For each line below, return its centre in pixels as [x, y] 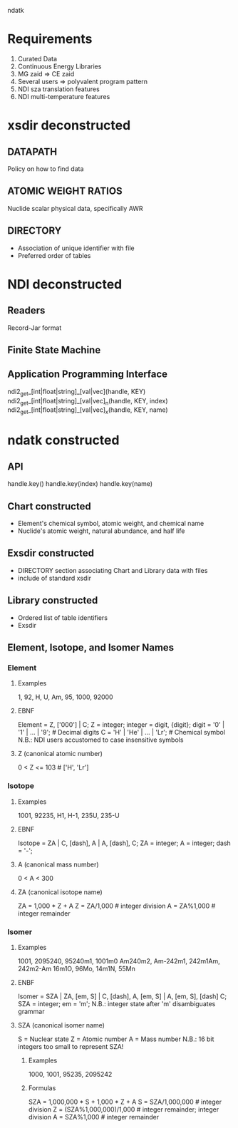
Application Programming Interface [88, 374]
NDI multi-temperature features [64, 96]
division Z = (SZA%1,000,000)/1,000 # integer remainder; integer [124, 1109]
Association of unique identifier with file [76, 248]
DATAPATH [32, 151]
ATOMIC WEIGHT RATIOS [65, 191]
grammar [31, 1011]
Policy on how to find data [46, 169]
